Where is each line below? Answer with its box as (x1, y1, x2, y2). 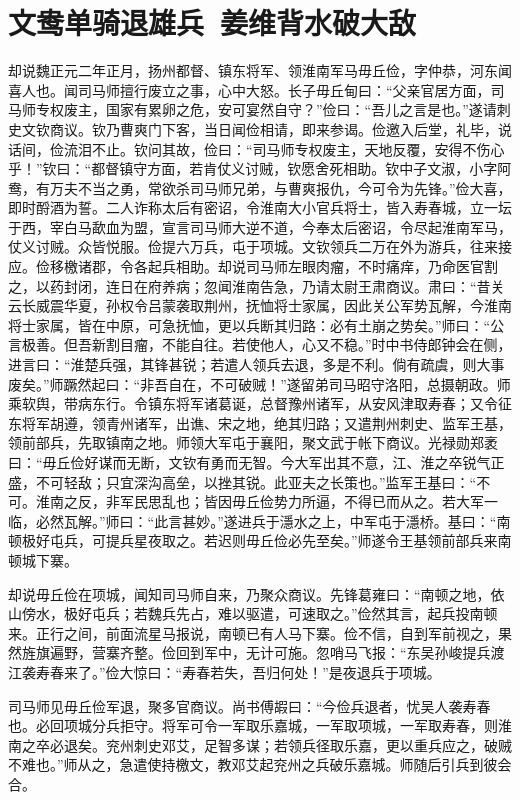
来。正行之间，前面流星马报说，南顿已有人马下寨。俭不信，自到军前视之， (8, 622, 498, 643)
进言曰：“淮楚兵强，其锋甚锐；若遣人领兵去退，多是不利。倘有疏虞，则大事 (8, 354, 505, 375)
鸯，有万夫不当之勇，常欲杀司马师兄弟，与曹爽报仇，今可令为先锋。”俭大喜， (8, 177, 512, 198)
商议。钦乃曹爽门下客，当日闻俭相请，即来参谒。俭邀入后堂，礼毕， (49, 118, 498, 139)
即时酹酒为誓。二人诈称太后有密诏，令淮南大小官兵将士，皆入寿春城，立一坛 (8, 197, 512, 218)
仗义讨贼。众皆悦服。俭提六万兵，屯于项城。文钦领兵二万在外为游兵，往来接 (8, 236, 512, 257)
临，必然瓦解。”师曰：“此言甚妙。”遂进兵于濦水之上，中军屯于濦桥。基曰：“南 (8, 510, 511, 531)
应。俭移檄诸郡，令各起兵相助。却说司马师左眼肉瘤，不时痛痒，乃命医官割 (8, 256, 498, 277)
